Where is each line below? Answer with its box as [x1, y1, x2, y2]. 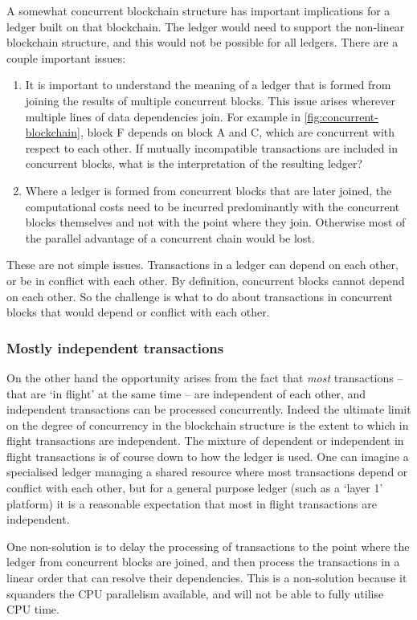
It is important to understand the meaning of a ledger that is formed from [25, 76, 391, 93]
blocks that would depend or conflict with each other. [6, 304, 270, 320]
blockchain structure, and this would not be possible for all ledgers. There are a [6, 34, 399, 51]
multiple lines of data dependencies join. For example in [25, 108, 301, 124]
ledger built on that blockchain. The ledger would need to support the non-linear [6, 18, 405, 35]
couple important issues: [6, 49, 126, 66]
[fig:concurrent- [304, 108, 378, 124]
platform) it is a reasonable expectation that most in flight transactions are [6, 495, 377, 512]
